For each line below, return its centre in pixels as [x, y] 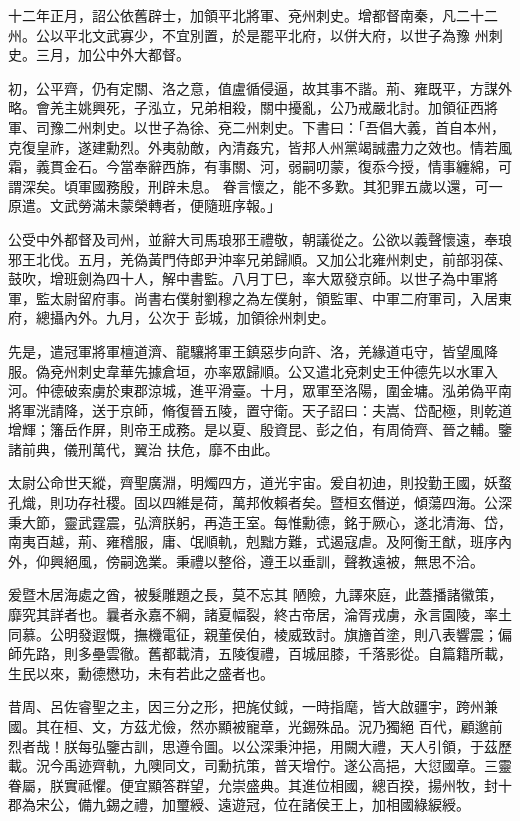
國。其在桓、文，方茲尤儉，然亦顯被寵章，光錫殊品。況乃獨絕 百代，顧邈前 [255, 726]
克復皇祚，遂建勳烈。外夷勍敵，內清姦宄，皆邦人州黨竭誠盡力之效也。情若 [253, 146]
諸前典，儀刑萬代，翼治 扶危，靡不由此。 [143, 448]
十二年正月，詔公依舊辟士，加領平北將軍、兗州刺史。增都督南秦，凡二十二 [253, 15]
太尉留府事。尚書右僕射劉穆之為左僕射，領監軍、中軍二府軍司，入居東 [280, 297]
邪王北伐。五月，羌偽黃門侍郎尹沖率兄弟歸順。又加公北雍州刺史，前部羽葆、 [260, 258]
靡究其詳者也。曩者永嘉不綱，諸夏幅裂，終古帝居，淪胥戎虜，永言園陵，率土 [260, 614]
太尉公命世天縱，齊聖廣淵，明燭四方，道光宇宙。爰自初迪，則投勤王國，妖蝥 [260, 482]
